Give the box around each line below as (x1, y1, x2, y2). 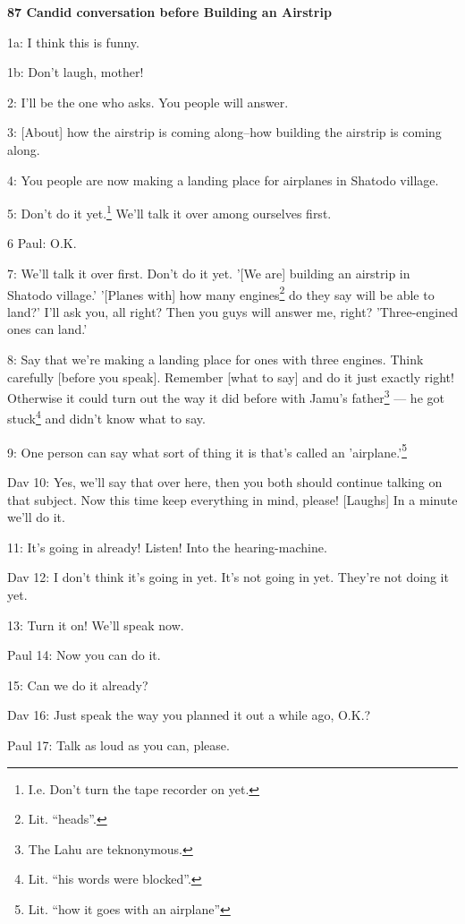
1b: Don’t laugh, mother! (7, 63, 144, 81)
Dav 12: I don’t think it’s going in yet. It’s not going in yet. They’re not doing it (7, 568, 449, 586)
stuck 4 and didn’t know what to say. (7, 406, 206, 428)
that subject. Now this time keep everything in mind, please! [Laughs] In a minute (7, 490, 458, 509)
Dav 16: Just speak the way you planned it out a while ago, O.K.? (7, 706, 371, 724)
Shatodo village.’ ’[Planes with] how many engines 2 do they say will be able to (7, 282, 435, 304)
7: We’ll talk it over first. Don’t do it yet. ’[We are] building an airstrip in (7, 264, 410, 282)
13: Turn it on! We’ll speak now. (7, 615, 184, 634)
